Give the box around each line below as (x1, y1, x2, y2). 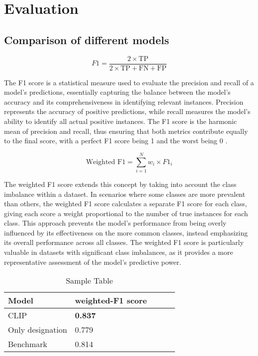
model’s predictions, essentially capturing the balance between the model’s (4, 87, 231, 97)
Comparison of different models (4, 32, 170, 47)
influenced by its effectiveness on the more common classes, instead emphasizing (4, 227, 248, 237)
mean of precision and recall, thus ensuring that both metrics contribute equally (4, 125, 248, 136)
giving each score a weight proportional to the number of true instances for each (4, 208, 248, 218)
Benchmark (8, 338, 47, 350)
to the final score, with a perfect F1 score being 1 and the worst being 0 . (4, 135, 228, 146)
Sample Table (66, 275, 113, 287)
